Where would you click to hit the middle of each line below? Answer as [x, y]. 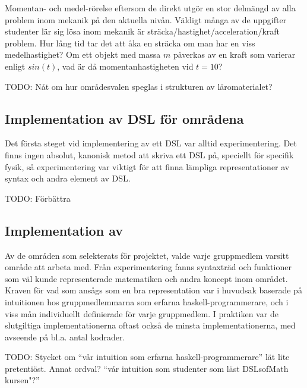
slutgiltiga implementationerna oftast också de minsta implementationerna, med [150, 325]
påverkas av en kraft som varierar [234, 54]
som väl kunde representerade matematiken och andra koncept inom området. [146, 278]
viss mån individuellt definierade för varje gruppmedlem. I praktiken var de [142, 313]
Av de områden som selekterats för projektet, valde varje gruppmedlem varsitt [147, 255]
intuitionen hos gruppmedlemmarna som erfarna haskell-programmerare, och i [147, 301]
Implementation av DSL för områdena [124, 118]
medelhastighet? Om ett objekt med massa [83, 54]
